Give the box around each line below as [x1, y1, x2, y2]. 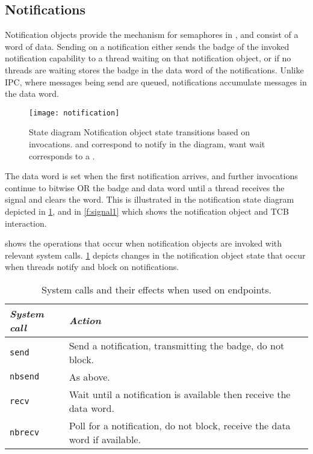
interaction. [5, 216, 47, 229]
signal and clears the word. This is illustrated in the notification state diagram [5, 193, 294, 206]
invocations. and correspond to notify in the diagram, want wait [29, 138, 265, 150]
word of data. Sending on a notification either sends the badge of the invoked [5, 40, 290, 52]
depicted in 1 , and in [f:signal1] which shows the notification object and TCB [5, 204, 289, 217]
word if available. [69, 432, 141, 446]
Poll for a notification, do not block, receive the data [69, 418, 291, 432]
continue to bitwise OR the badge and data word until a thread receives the [5, 181, 285, 194]
